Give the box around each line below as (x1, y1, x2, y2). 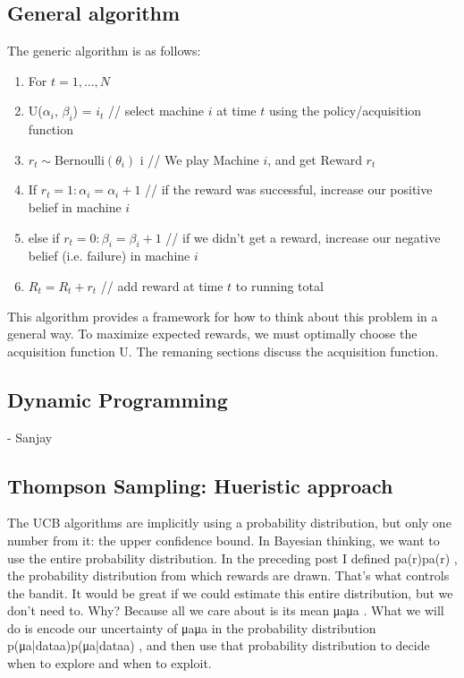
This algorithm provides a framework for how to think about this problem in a (7, 306, 438, 325)
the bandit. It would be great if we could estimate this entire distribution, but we (7, 583, 453, 602)
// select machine (108, 101, 205, 120)
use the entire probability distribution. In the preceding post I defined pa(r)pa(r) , (7, 548, 458, 567)
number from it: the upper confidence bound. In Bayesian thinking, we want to (7, 530, 440, 549)
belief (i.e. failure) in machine (28, 246, 190, 265)
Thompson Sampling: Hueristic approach (7, 471, 393, 499)
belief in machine (28, 197, 122, 216)
